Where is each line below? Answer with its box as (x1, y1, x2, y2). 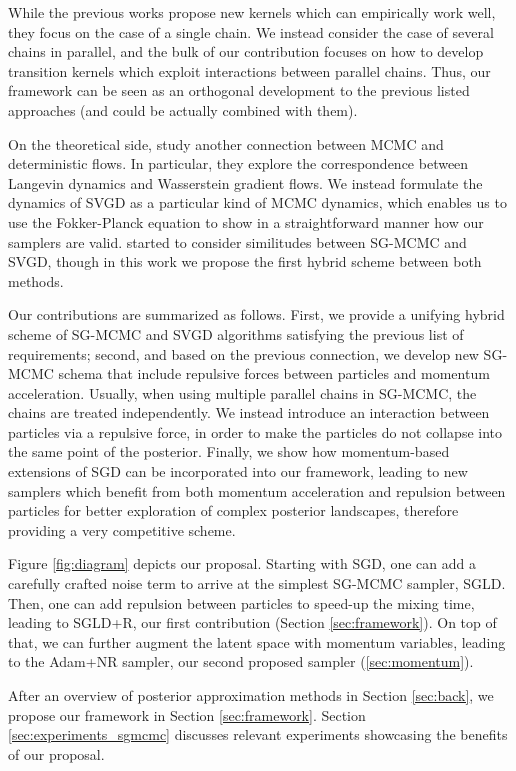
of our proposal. (8, 743, 105, 764)
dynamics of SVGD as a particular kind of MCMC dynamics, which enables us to (8, 192, 507, 213)
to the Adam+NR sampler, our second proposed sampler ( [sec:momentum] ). (8, 651, 474, 672)
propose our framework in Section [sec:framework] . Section (8, 704, 366, 725)
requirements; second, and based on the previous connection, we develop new (8, 343, 479, 364)
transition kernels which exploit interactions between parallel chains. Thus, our (8, 60, 491, 81)
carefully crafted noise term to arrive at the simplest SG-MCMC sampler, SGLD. (8, 573, 506, 594)
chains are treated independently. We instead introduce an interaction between (8, 402, 490, 423)
